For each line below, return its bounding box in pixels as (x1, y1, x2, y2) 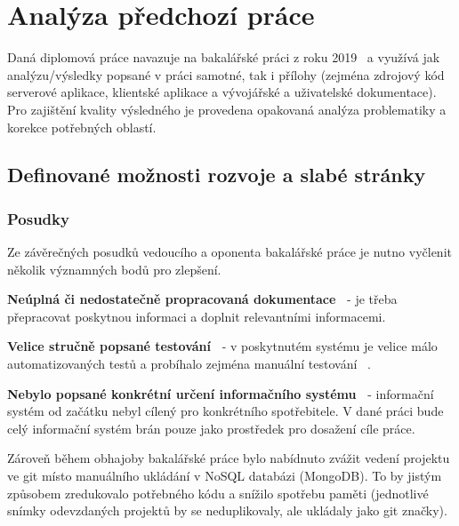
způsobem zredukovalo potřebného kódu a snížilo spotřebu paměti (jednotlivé (7, 483, 429, 502)
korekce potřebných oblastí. (7, 117, 157, 136)
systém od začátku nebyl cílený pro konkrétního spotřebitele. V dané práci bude (7, 402, 444, 420)
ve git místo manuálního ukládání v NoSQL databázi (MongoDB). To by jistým (7, 466, 442, 485)
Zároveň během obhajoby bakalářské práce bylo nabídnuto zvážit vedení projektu (7, 449, 450, 467)
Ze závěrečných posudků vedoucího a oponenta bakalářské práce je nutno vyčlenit (7, 243, 452, 261)
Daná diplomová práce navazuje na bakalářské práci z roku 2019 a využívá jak (7, 48, 440, 67)
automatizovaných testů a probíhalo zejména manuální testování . (7, 355, 371, 373)
